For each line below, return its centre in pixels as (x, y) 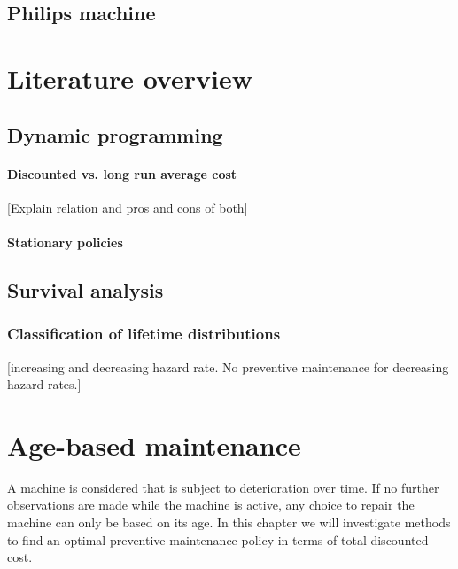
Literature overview (130, 78)
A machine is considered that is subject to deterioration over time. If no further (223, 487)
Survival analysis (85, 289)
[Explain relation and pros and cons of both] (128, 207)
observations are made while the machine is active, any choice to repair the (211, 505)
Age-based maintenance (154, 444)
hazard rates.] (44, 384)
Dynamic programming (115, 134)
